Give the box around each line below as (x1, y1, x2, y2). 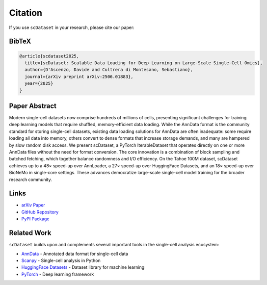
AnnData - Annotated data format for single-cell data (21, 251, 129, 257)
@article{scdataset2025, (19, 53, 80, 59)
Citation (9, 7, 43, 18)
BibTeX (9, 37, 31, 46)
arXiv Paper (21, 202, 45, 208)
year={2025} (25, 81, 53, 86)
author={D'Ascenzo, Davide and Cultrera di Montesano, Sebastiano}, (25, 67, 193, 73)
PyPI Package (21, 216, 50, 222)
